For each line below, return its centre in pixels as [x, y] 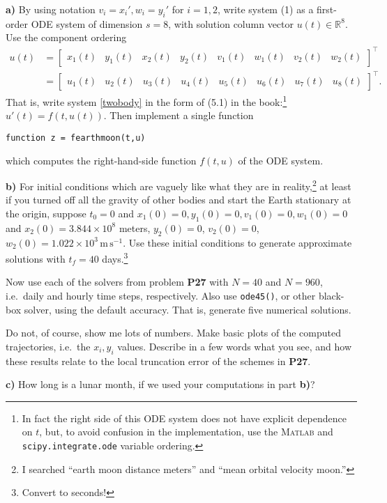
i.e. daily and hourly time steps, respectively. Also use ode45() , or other [161, 296]
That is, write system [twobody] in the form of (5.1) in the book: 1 [146, 101]
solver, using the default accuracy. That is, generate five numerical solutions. [188, 309]
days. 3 [115, 257]
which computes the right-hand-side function [101, 160]
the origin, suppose [46, 213]
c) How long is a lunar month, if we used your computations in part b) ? [160, 384]
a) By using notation [51, 9]
